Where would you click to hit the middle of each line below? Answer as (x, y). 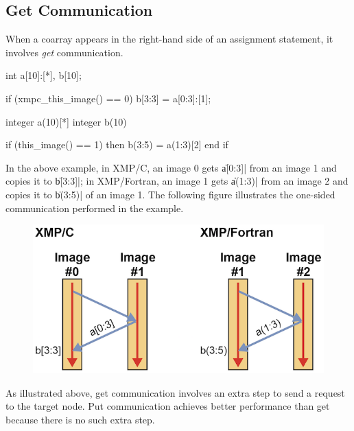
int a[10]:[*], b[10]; (44, 75)
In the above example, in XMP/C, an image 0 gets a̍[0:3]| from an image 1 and (171, 167)
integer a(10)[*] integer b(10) (66, 121)
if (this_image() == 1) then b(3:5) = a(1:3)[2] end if (117, 144)
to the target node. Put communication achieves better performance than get (168, 406)
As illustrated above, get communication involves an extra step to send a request (175, 392)
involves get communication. (64, 52)
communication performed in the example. (95, 208)
